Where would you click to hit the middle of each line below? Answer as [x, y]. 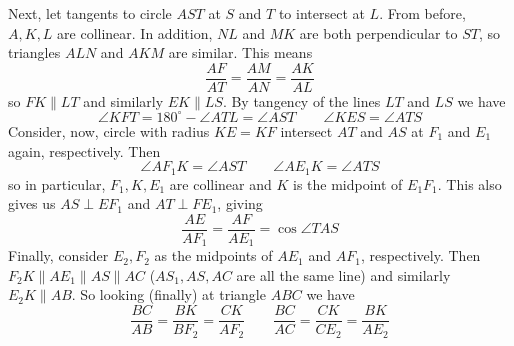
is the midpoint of [348, 183]
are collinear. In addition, [135, 32]
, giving [240, 203]
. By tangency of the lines [301, 100]
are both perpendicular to [378, 32]
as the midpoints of [213, 255]
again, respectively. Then [84, 150]
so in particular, [57, 183]
